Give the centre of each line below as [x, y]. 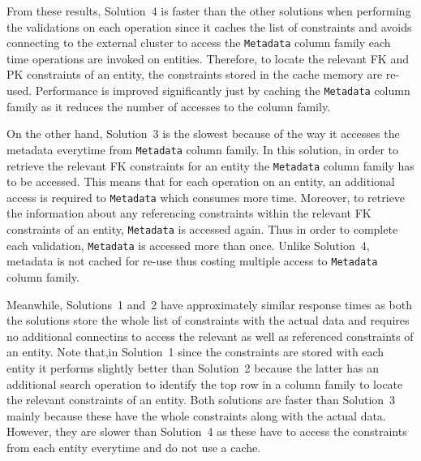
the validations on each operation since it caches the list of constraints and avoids [209, 26]
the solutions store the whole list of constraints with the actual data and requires [208, 320]
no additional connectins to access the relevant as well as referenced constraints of [210, 336]
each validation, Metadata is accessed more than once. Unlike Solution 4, [188, 245]
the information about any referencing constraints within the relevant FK [189, 213]
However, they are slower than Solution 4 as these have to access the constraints [207, 431]
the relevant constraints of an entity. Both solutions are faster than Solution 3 [201, 400]
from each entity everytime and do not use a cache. [134, 447]
